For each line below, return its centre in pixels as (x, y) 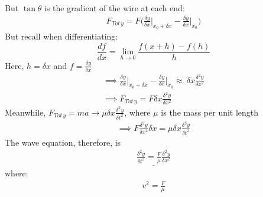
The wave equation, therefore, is (63, 142)
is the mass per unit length (210, 112)
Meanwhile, (25, 112)
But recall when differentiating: (61, 36)
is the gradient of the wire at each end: (115, 8)
